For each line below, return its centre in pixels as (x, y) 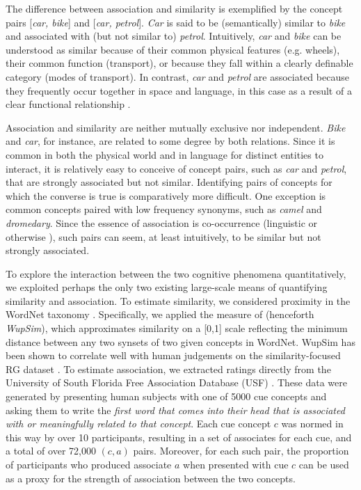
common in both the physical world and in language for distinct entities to (165, 154)
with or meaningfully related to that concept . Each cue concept (138, 424)
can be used (324, 464)
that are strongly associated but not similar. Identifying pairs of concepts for (169, 182)
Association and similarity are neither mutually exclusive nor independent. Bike (176, 127)
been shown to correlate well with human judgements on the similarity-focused (173, 355)
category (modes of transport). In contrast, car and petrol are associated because (177, 76)
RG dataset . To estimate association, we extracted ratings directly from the (168, 369)
